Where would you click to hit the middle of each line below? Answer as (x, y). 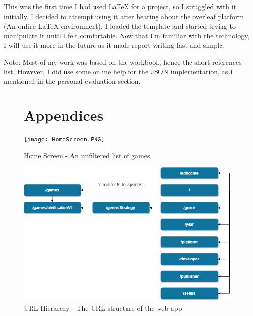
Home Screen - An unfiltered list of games (87, 155)
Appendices (64, 115)
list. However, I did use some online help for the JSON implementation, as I (118, 71)
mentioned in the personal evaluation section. (72, 81)
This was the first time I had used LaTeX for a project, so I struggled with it (120, 6)
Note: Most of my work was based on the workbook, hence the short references (123, 61)
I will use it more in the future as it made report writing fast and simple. (114, 45)
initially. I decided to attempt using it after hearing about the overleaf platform (124, 16)
